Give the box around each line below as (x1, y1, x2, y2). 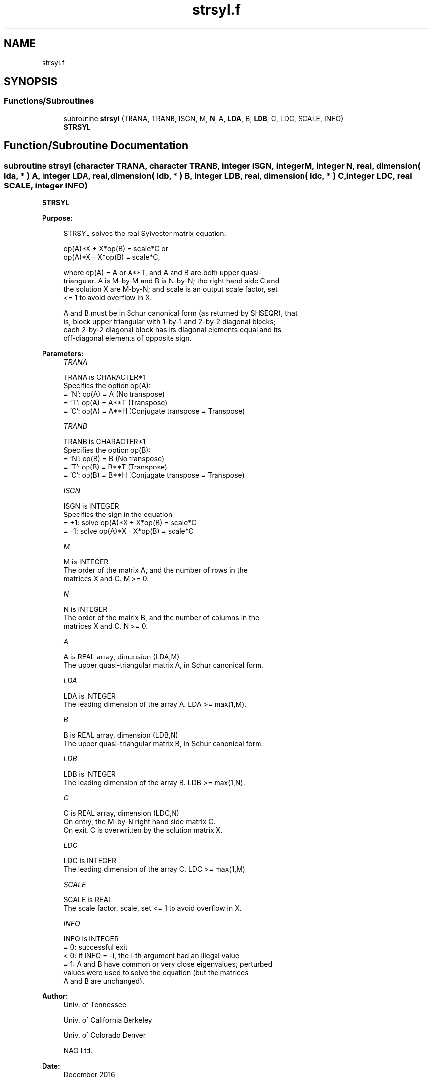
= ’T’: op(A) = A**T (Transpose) (63, 398, 168, 407)
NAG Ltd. (63, 1046, 93, 1055)
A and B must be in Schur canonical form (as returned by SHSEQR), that (63, 309, 298, 318)
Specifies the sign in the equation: (63, 510, 174, 519)
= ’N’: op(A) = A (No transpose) (63, 390, 165, 399)
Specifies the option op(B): (63, 446, 151, 455)
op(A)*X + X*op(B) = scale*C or (63, 244, 168, 253)
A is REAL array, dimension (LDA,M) (63, 653, 180, 661)
